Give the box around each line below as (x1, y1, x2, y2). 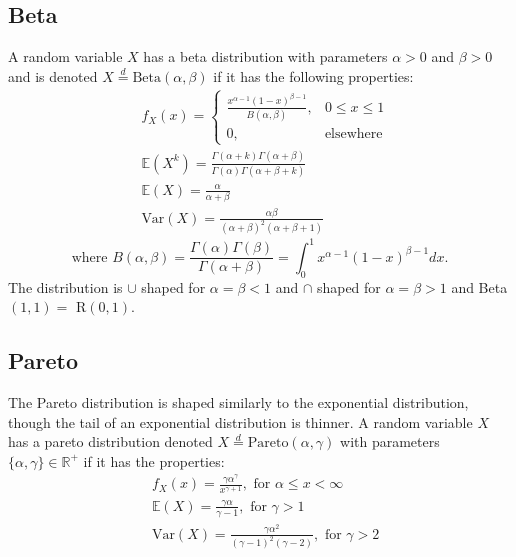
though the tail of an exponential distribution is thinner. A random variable (8, 411, 473, 432)
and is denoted (8, 65, 98, 86)
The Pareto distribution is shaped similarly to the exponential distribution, (8, 392, 469, 413)
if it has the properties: (83, 450, 225, 471)
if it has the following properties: (213, 65, 414, 86)
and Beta (451, 276, 508, 297)
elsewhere (324, 126, 383, 141)
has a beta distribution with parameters (143, 46, 388, 67)
